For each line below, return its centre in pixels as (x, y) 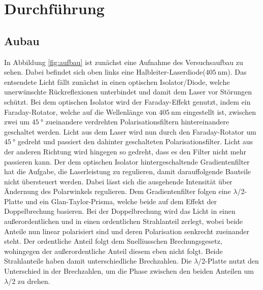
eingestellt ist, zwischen (220, 111)
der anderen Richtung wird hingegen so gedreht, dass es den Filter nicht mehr (125, 151)
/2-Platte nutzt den (228, 261)
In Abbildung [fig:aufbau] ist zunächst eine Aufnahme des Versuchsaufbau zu (124, 62)
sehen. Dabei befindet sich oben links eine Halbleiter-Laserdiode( (105, 72)
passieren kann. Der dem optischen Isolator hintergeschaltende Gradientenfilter (127, 161)
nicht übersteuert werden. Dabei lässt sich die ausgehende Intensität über (118, 181)
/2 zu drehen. (29, 281)
